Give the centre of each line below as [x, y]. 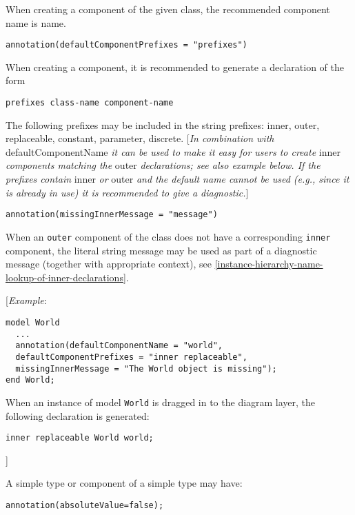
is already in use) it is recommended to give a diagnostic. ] [127, 192]
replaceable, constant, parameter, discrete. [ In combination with [140, 138]
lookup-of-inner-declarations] [66, 277]
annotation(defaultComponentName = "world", [119, 346]
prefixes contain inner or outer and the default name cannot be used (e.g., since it [177, 179]
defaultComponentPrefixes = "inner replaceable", [131, 357]
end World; [30, 380]
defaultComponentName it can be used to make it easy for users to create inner [173, 151]
